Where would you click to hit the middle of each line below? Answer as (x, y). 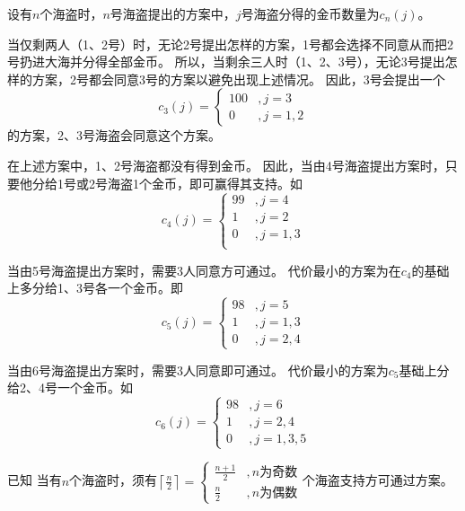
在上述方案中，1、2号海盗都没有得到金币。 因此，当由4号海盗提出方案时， (226, 165)
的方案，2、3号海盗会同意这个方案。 (114, 135)
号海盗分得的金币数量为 (310, 13)
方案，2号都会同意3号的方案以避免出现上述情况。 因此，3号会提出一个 (238, 79)
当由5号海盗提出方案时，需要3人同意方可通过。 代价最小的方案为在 (204, 270)
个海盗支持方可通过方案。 (377, 480)
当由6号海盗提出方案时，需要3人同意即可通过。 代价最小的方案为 (198, 370)
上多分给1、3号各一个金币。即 (95, 288)
